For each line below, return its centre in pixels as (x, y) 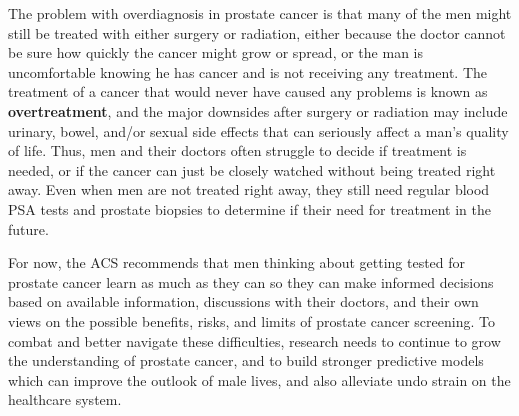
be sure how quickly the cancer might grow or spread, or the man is (215, 52)
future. (28, 228)
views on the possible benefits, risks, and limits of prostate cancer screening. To (251, 320)
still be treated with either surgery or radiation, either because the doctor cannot (257, 32)
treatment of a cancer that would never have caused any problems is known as (248, 91)
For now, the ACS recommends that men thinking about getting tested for (237, 262)
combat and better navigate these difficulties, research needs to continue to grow (254, 340)
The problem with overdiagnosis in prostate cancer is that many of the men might (260, 13)
